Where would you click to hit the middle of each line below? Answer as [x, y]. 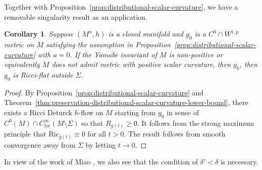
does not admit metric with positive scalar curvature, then [141, 64]
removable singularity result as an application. [76, 16]
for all [97, 134]
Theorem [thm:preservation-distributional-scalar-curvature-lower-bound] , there [126, 102]
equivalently [22, 64]
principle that [25, 134]
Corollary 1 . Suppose [39, 34]
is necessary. [239, 162]
